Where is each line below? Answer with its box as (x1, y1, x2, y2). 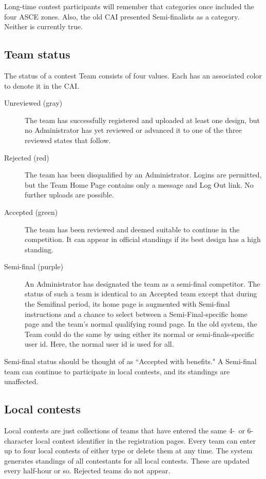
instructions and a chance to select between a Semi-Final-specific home (25, 308, 248, 319)
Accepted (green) (4, 206, 58, 217)
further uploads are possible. (25, 189, 114, 200)
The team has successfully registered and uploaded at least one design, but (25, 114, 260, 125)
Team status (4, 46, 70, 62)
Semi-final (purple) (4, 261, 64, 272)
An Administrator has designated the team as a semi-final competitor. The (25, 278, 260, 289)
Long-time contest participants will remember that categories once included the (4, 1, 254, 11)
